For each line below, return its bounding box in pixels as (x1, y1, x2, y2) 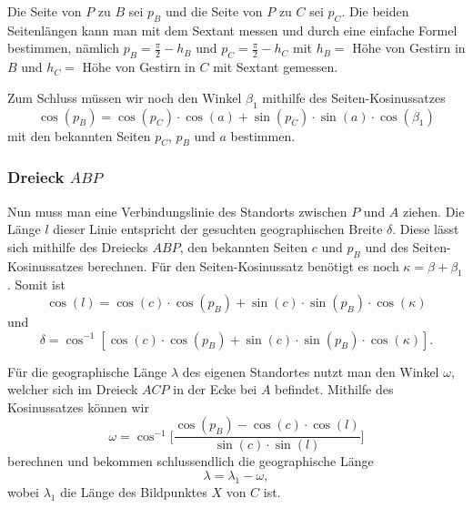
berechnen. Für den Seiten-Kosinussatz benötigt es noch (87, 256, 399, 275)
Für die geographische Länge (7, 361, 167, 381)
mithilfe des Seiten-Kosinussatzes (262, 87, 446, 107)
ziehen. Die (403, 201, 465, 220)
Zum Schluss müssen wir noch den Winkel (7, 87, 242, 107)
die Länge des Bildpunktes (60, 482, 207, 501)
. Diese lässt (392, 219, 459, 239)
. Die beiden (341, 2, 409, 20)
